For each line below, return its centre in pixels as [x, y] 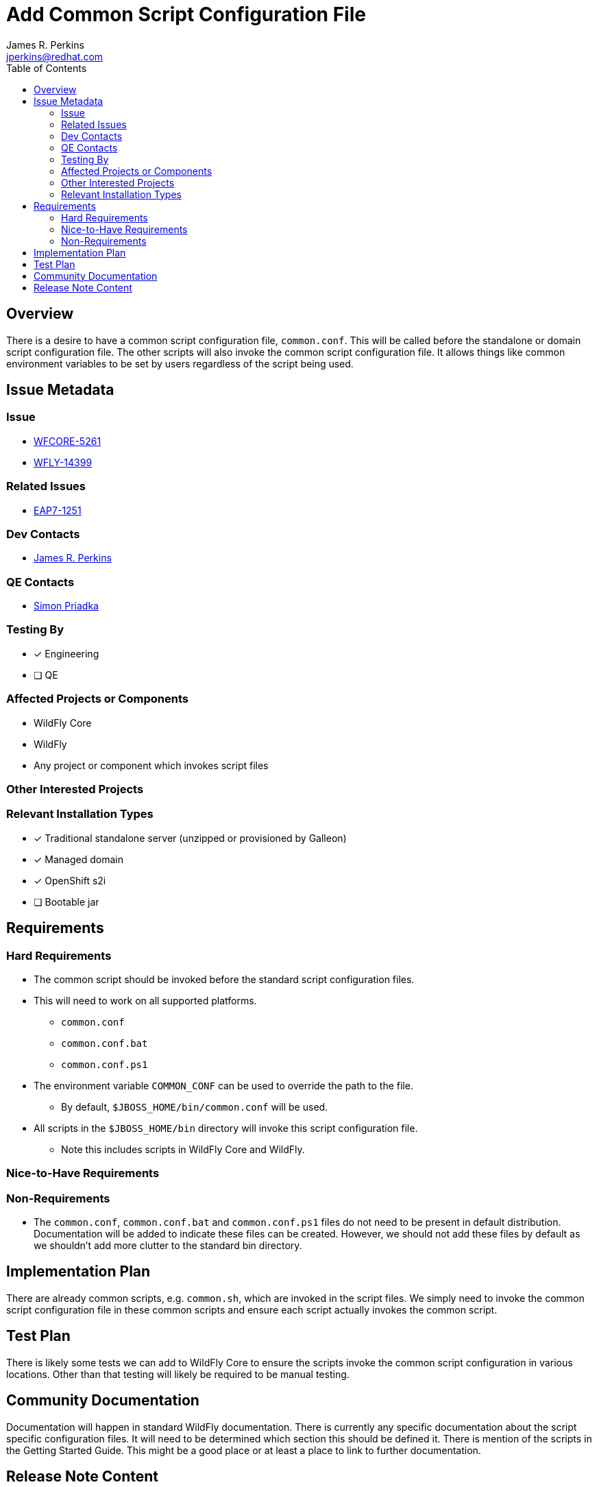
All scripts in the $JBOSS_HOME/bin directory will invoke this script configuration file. [226, 1128]
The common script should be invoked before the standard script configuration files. [224, 979]
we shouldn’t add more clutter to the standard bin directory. [168, 1246]
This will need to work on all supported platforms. [145, 1000]
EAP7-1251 [58, 510]
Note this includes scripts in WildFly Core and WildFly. [183, 1149]
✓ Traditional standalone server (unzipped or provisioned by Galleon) [190, 838]
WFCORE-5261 [68, 441]
